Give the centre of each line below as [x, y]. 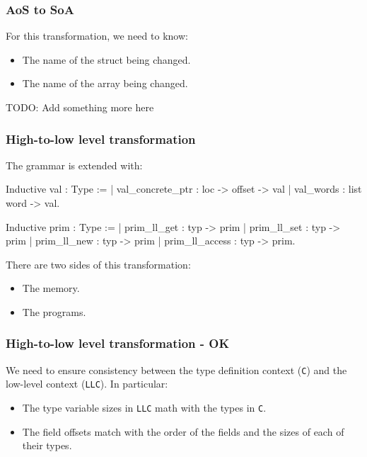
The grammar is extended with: [74, 165]
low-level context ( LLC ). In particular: [87, 384]
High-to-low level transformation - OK [118, 343]
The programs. [54, 311]
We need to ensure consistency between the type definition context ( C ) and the [176, 369]
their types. [47, 445]
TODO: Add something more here [80, 107]
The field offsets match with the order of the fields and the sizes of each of [183, 431]
